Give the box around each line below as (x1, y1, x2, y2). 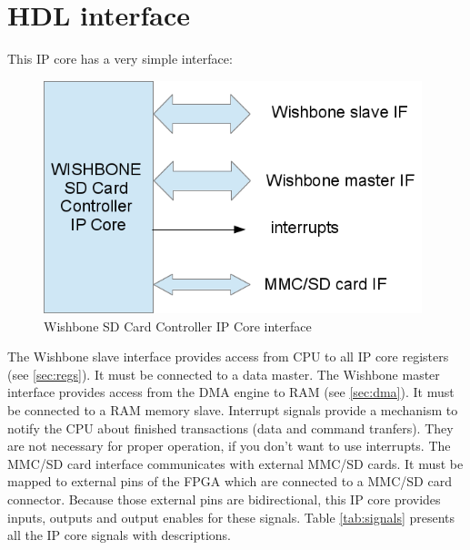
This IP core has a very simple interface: (7, 49, 233, 68)
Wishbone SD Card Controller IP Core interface (44, 316, 312, 335)
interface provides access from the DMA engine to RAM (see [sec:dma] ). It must (7, 382, 455, 402)
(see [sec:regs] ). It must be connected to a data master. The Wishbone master (7, 364, 440, 383)
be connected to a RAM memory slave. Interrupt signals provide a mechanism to (7, 401, 458, 420)
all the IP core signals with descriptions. (7, 525, 231, 545)
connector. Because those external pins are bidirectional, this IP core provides (7, 490, 441, 509)
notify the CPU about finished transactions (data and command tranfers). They (7, 418, 454, 437)
